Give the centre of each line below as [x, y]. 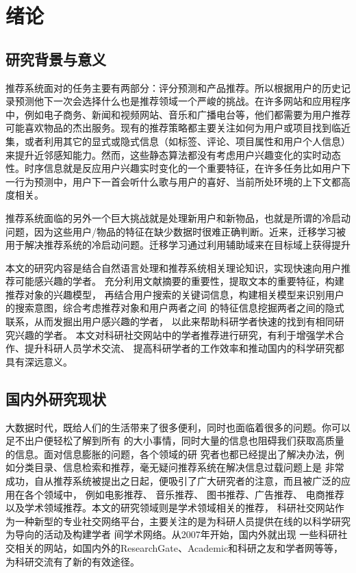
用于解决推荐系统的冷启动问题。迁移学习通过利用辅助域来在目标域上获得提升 [178, 245]
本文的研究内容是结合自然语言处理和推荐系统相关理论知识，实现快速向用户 [173, 267]
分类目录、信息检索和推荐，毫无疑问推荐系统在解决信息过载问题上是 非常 [179, 467]
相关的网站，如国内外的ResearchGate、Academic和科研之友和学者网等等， [179, 548]
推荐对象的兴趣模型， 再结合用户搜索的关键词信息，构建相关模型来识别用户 [175, 294]
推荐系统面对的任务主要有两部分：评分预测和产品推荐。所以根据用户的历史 [173, 87]
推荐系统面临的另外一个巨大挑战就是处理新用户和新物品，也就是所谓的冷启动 [178, 217]
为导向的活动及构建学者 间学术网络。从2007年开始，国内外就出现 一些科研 [172, 534]
